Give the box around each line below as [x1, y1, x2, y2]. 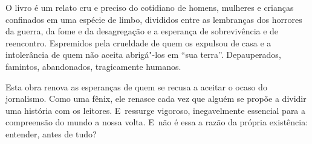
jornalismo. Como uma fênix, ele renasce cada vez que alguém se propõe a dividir [5, 92, 307, 105]
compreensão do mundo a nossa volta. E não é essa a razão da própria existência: [5, 116, 308, 128]
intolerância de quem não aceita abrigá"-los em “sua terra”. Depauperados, [5, 48, 281, 61]
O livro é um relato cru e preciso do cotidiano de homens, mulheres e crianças [5, 1, 294, 13]
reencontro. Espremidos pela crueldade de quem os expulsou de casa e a [5, 36, 271, 49]
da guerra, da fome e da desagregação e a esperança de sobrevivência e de [5, 25, 279, 37]
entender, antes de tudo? [5, 127, 97, 140]
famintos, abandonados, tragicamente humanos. [5, 60, 181, 72]
